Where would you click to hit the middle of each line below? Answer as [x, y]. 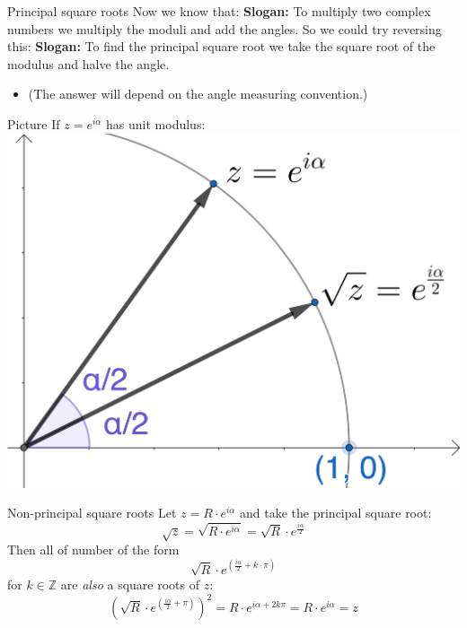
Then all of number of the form [93, 549]
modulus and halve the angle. [88, 63]
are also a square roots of [130, 584]
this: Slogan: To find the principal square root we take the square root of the [221, 46]
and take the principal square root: [336, 513]
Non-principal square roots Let [92, 513]
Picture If [34, 123]
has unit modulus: [156, 123]
